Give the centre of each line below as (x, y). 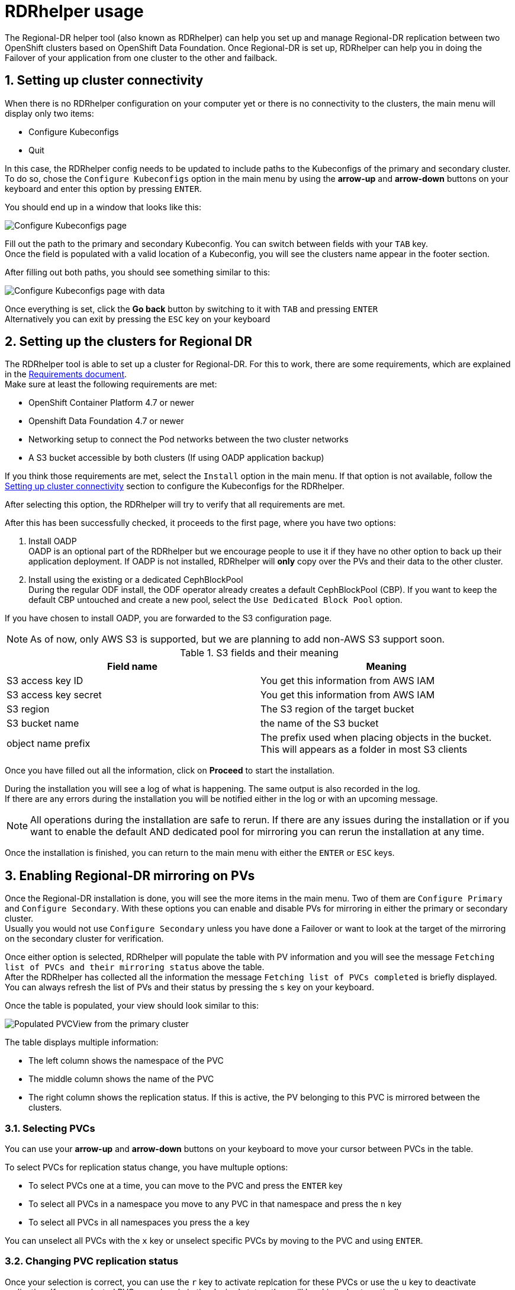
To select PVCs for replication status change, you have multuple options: (147, 1167)
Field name (132, 667)
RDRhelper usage (74, 11)
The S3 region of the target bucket (337, 709)
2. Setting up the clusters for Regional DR (128, 342)
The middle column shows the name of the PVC (121, 1079)
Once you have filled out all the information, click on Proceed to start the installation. (170, 771)
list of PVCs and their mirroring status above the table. (135, 967)
